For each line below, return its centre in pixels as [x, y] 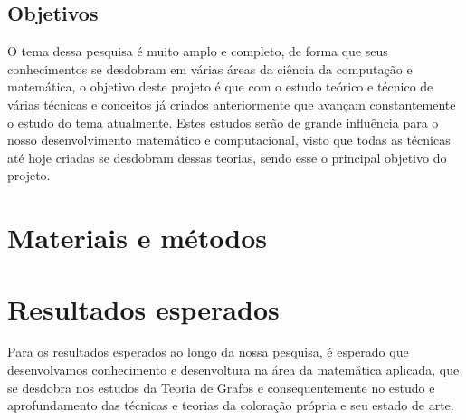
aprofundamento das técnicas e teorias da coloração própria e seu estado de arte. [231, 405]
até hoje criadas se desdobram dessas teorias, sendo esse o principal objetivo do [227, 157]
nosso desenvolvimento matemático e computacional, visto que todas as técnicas [229, 140]
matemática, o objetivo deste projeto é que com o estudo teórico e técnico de [220, 86]
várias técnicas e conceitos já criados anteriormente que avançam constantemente [232, 104]
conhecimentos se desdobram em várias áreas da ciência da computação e [210, 68]
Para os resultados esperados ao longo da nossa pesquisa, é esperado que [208, 352]
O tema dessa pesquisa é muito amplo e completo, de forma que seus [198, 51]
